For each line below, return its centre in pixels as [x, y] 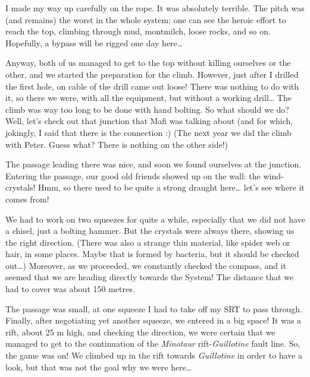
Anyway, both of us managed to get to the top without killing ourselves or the [148, 63]
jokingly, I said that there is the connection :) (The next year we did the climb [148, 132]
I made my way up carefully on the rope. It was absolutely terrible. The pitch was [155, 8]
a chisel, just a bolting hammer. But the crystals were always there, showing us [150, 231]
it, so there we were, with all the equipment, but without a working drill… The [148, 98]
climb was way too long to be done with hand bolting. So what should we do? [147, 109]
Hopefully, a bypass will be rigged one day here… [94, 42]
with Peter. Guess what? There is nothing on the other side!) [117, 144]
